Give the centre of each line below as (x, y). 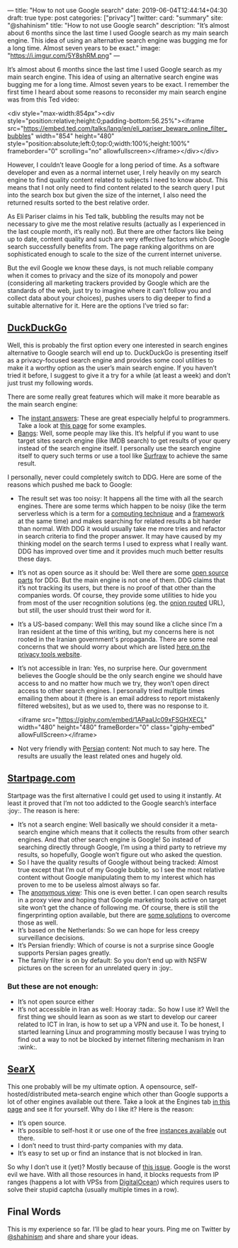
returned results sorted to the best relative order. (79, 203)
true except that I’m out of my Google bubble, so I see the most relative (121, 869)
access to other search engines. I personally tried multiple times (111, 690)
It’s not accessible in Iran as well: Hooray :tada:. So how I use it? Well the (124, 1009)
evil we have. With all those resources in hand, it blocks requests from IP (113, 1174)
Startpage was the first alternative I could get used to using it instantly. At (114, 795)
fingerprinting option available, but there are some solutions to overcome (124, 915)
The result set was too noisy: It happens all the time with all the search (120, 498)
